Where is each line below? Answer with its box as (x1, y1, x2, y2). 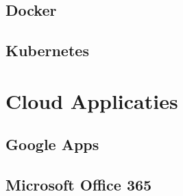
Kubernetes (5, 40, 89, 61)
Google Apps (5, 134, 99, 155)
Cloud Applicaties (5, 86, 178, 114)
